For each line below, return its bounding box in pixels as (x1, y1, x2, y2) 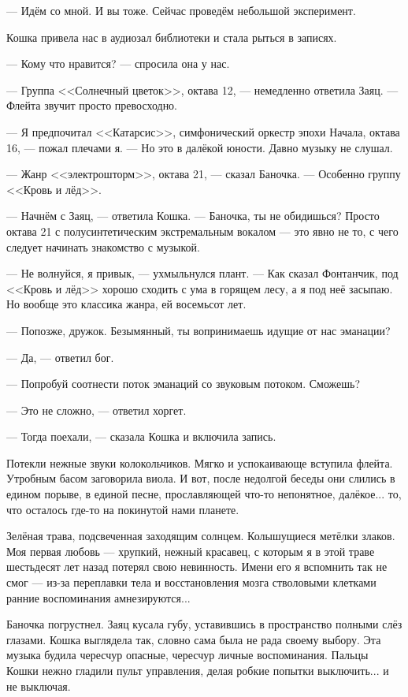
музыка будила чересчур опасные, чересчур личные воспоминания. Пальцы (6, 647, 369, 663)
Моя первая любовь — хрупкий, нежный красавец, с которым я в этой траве (6, 542, 375, 559)
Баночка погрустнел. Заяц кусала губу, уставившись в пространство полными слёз (6, 616, 402, 632)
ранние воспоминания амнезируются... (6, 589, 191, 606)
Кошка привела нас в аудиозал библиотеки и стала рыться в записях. (6, 28, 337, 45)
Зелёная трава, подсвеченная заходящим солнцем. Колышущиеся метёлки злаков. (6, 527, 395, 544)
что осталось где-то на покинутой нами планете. (6, 501, 239, 517)
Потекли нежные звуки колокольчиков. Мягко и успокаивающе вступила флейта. (6, 454, 393, 471)
